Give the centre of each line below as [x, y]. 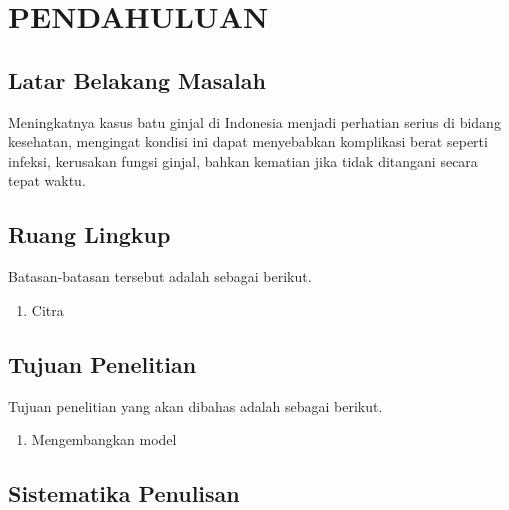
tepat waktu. [47, 180]
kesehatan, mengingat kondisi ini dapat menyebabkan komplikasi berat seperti [248, 141]
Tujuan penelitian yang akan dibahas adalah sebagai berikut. [195, 405]
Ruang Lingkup [89, 234]
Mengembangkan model [104, 439]
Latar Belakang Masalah [137, 79]
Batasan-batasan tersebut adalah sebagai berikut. [160, 276]
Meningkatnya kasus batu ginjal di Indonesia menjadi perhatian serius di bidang [254, 121]
